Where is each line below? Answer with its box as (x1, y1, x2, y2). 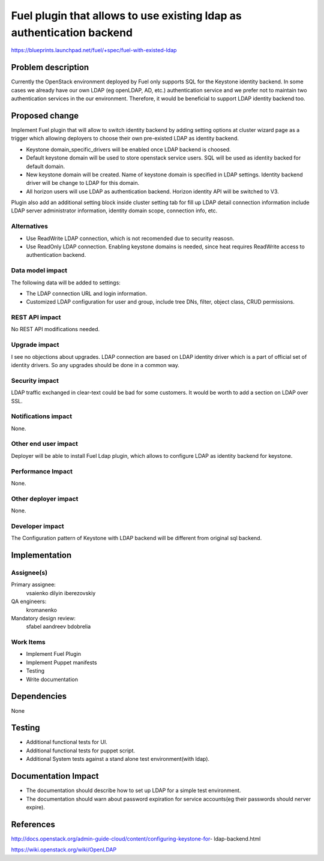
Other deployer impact (11, 494, 79, 503)
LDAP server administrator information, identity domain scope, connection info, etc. (11, 207, 218, 214)
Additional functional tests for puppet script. (26, 747, 135, 754)
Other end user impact (11, 440, 78, 448)
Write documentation (26, 676, 78, 683)
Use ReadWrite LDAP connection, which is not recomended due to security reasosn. (26, 235, 235, 242)
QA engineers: (11, 598, 47, 605)
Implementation (11, 550, 72, 560)
